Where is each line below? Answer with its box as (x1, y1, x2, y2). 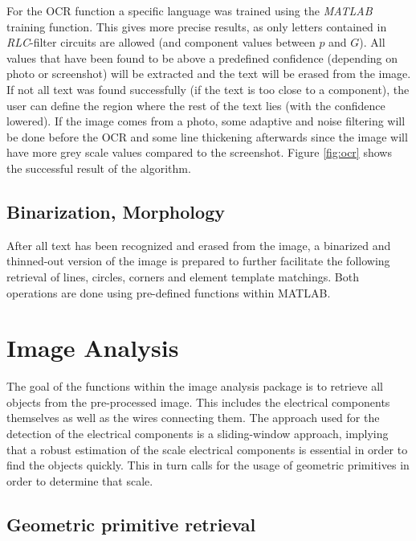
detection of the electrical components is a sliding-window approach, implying (6, 425, 389, 442)
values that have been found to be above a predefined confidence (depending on (6, 49, 398, 66)
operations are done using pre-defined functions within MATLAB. (6, 284, 331, 301)
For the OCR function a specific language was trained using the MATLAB (6, 2, 373, 18)
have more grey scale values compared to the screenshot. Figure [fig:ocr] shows (6, 144, 392, 161)
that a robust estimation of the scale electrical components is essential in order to (6, 441, 408, 457)
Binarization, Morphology (6, 199, 225, 223)
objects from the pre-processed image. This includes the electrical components (6, 393, 390, 410)
